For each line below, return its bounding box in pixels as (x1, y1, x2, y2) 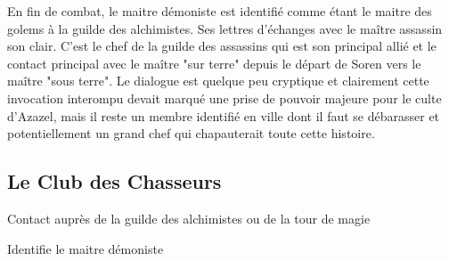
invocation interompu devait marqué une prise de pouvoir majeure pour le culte (7, 88, 442, 107)
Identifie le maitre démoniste (7, 239, 164, 257)
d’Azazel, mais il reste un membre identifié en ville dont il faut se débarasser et (7, 106, 440, 125)
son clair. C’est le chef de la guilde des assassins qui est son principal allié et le (7, 37, 437, 55)
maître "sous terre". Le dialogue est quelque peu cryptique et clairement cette (7, 71, 429, 90)
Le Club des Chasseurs (7, 167, 222, 195)
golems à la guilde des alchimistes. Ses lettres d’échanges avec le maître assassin (7, 19, 443, 37)
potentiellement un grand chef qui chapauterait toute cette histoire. (7, 124, 375, 143)
